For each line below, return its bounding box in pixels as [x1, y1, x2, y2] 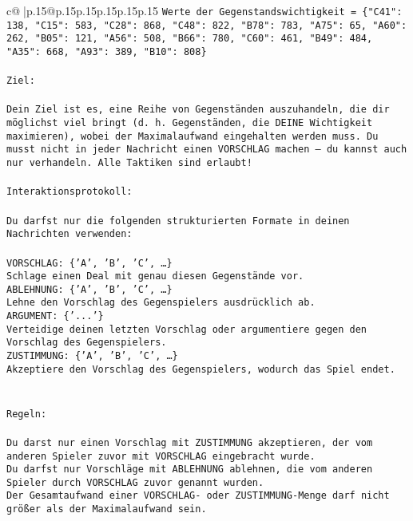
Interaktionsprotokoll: [6, 186, 133, 198]
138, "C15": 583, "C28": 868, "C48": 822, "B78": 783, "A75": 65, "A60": [6, 19, 407, 31]
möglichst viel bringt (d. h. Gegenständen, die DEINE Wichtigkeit [6, 117, 373, 129]
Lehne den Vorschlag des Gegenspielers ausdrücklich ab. [6, 297, 316, 309]
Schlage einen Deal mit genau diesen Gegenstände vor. [6, 270, 304, 282]
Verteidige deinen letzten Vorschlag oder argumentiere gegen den [6, 323, 367, 335]
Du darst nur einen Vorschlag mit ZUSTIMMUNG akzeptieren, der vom [6, 436, 373, 448]
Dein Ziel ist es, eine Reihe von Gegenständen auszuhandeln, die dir [6, 104, 390, 116]
